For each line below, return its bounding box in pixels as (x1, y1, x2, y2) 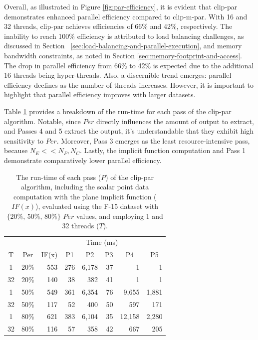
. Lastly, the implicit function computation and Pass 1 (79, 145, 246, 156)
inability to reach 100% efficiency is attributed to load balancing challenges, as (4, 30, 244, 41)
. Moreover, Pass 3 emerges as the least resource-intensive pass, (56, 135, 250, 146)
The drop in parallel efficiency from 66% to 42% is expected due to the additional (4, 60, 254, 70)
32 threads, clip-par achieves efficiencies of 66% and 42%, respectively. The (4, 21, 233, 31)
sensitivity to (4, 135, 44, 146)
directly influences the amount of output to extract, (96, 116, 254, 126)
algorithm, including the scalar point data (21, 181, 149, 192)
